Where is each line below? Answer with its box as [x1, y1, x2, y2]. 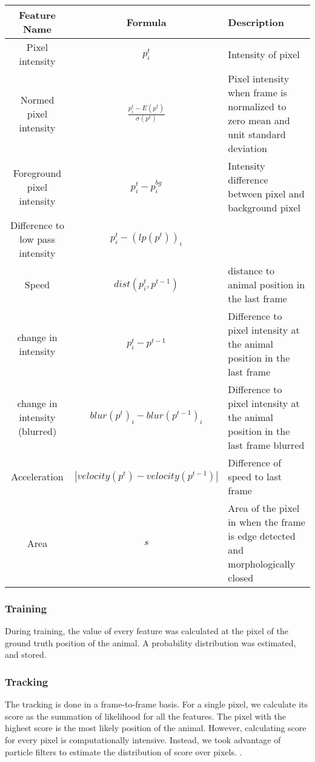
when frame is [228, 85, 287, 99]
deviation [228, 141, 267, 155]
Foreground [13, 165, 62, 180]
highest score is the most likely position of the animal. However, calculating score [5, 721, 307, 734]
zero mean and [228, 113, 290, 127]
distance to [228, 263, 274, 277]
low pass [19, 232, 55, 246]
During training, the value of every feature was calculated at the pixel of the [5, 625, 288, 637]
